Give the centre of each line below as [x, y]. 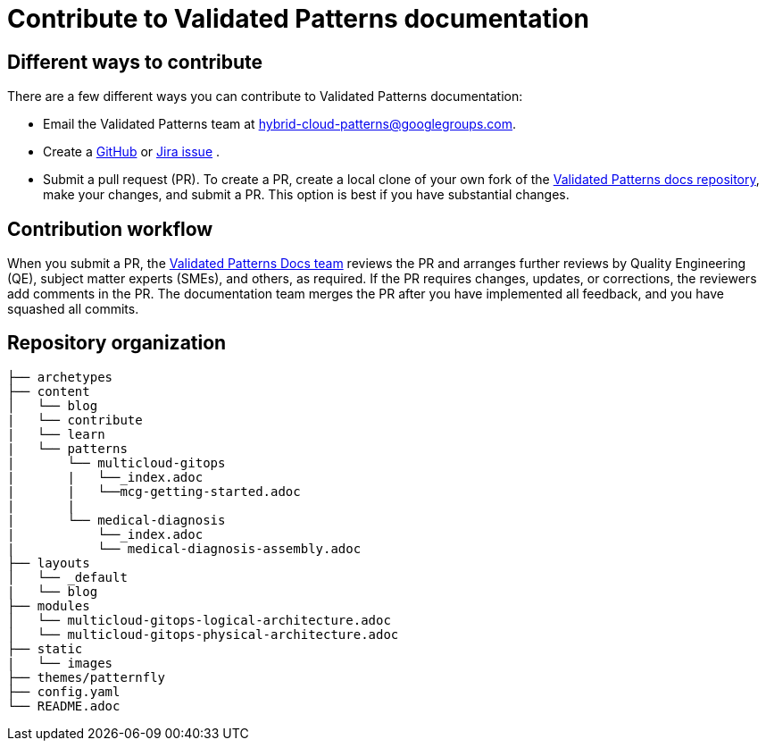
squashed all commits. [73, 309]
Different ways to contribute [135, 62]
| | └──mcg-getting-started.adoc [154, 491]
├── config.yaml [64, 691]
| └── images [60, 663]
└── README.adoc [64, 706]
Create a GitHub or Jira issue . [132, 152]
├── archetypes [60, 377]
